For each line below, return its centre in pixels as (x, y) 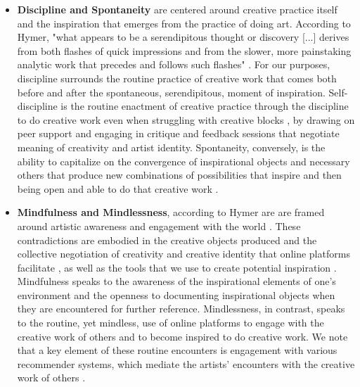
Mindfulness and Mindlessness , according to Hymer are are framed (171, 212)
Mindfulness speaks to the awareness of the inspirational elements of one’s (176, 281)
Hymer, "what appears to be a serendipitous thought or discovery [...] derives (183, 37)
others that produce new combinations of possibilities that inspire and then (179, 175)
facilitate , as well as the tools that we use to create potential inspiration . (177, 267)
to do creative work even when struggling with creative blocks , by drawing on (186, 119)
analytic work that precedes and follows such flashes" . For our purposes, (174, 64)
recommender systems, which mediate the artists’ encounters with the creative (186, 363)
